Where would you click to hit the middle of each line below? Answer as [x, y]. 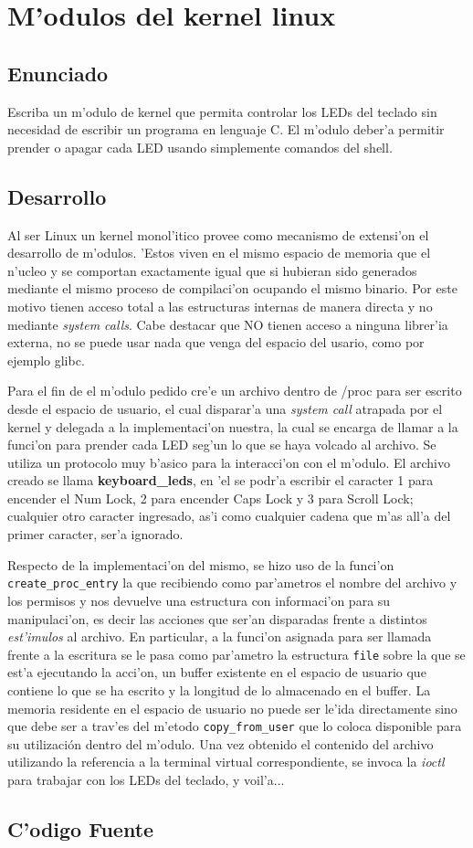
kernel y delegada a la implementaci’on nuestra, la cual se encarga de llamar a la [233, 426]
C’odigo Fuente [81, 828]
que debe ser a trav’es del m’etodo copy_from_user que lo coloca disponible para [235, 726]
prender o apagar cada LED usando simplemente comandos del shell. [200, 147]
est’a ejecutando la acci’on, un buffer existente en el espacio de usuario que [217, 672]
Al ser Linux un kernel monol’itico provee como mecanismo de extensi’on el [218, 234]
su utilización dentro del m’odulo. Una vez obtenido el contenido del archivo [221, 743]
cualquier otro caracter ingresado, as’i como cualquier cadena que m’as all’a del [229, 516]
